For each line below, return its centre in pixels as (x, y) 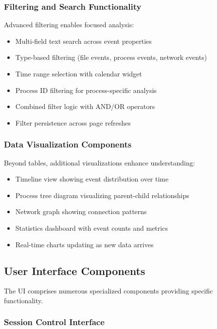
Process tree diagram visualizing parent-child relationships (102, 195)
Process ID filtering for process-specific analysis (86, 90)
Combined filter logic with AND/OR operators (85, 106)
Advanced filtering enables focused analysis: (69, 25)
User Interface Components (75, 270)
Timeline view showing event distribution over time (92, 179)
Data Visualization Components (68, 144)
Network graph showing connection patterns (81, 211)
